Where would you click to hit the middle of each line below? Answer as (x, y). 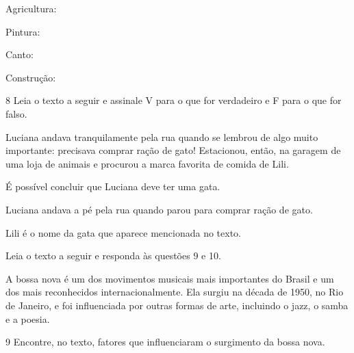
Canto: (20, 54)
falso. (16, 113)
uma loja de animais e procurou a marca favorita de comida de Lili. (147, 163)
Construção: (31, 77)
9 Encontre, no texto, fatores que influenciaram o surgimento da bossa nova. (165, 342)
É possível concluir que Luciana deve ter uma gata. (113, 186)
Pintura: (23, 31)
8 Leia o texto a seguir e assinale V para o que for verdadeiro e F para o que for (174, 100)
